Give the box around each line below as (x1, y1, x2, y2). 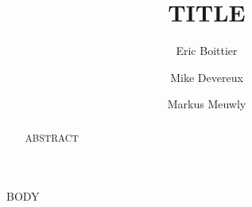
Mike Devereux (170, 68, 243, 85)
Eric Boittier (176, 42, 238, 59)
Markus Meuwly (167, 96, 246, 112)
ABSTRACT (25, 131, 79, 144)
